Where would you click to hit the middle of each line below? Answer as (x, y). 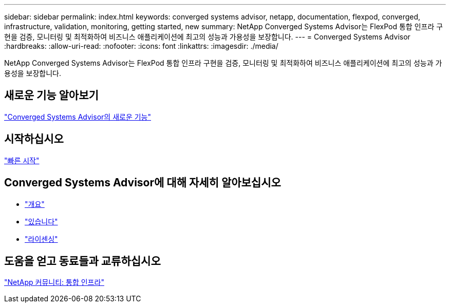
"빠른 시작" (22, 160)
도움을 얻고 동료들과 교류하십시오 (82, 261)
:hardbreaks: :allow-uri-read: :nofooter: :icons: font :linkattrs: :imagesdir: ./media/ (141, 46)
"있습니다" (41, 221)
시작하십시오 (34, 139)
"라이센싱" (41, 239)
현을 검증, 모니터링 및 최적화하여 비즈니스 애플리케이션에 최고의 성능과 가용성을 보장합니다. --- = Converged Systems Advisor (207, 37)
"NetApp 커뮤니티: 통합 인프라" (54, 282)
